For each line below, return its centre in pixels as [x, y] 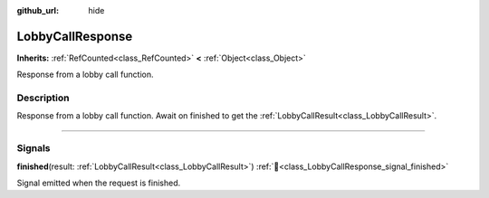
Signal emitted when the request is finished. [99, 183]
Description [43, 98]
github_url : [38, 10]
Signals [34, 148]
